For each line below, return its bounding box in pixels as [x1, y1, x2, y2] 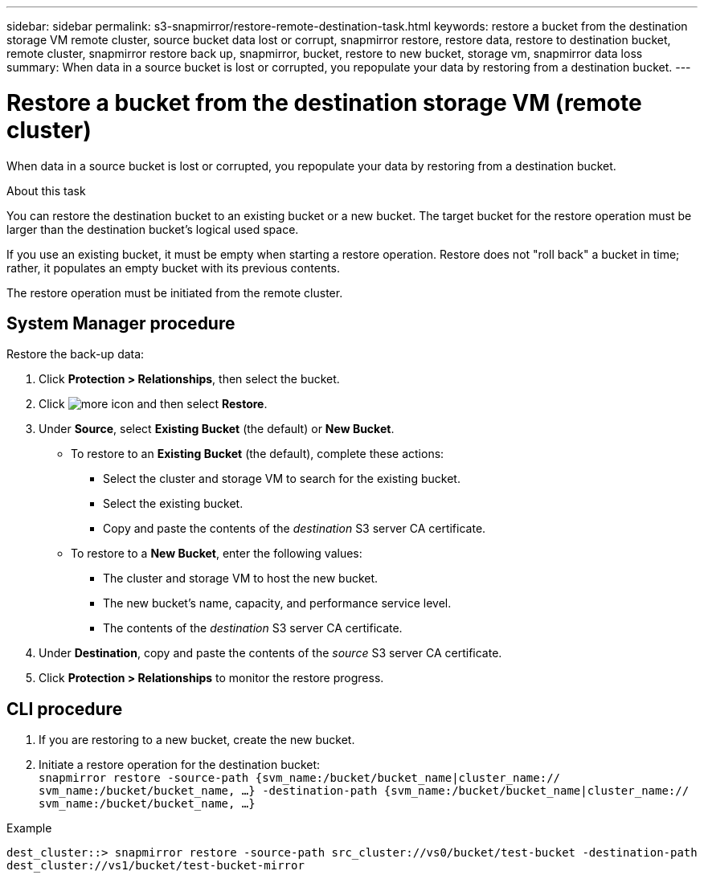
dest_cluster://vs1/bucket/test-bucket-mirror [6, 859, 305, 873]
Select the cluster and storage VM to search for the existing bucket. [103, 472, 460, 486]
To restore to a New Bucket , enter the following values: [71, 546, 362, 561]
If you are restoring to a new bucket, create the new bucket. [39, 733, 355, 747]
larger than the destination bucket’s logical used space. [6, 222, 299, 236]
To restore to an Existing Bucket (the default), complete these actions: [71, 447, 444, 461]
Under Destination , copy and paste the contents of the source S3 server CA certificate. [39, 646, 502, 660]
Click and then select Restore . [39, 397, 268, 411]
